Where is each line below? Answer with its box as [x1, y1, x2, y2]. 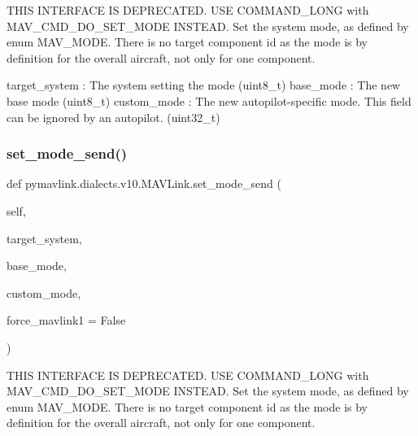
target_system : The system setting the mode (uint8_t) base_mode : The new [7, 76, 401, 94]
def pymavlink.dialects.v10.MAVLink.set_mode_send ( [7, 175, 282, 192]
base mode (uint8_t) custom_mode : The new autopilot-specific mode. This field [7, 92, 411, 109]
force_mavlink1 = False [7, 312, 126, 329]
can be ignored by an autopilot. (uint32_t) [7, 108, 220, 125]
